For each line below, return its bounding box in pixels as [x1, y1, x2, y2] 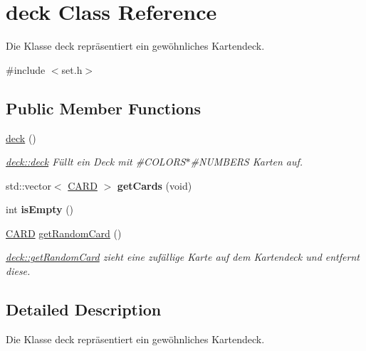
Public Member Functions [6, 97, 201, 119]
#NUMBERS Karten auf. [190, 154, 303, 169]
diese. [6, 264, 31, 279]
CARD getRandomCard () [6, 225, 122, 240]
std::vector [6, 178, 51, 193]
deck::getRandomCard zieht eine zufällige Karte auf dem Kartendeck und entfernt [6, 249, 360, 264]
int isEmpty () [6, 202, 74, 217]
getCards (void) [117, 178, 192, 193]
